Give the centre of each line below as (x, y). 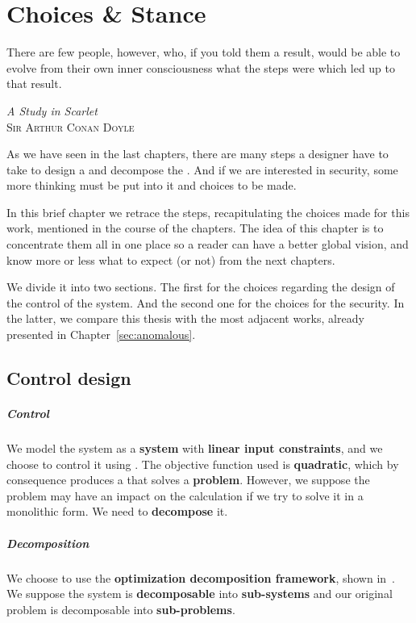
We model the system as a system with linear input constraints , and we (195, 447)
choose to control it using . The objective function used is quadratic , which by (203, 464)
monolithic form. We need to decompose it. (117, 511)
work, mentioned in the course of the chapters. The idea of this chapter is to (195, 228)
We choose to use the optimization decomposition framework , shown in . (201, 577)
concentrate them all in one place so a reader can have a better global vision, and (208, 244)
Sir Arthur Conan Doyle (71, 126)
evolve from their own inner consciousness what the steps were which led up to (201, 67)
